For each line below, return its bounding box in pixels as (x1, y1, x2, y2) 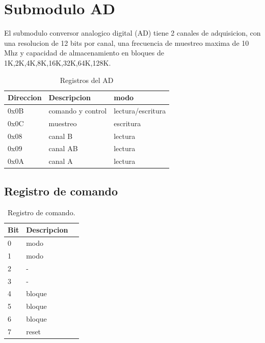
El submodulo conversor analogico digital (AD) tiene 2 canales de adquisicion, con (4, 27, 261, 38)
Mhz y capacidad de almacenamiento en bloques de (4, 47, 164, 58)
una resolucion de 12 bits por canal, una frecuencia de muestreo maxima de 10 (4, 37, 249, 48)
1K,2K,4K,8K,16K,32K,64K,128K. (4, 57, 111, 68)
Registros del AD (60, 74, 114, 85)
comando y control (48, 105, 107, 116)
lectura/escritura (114, 105, 166, 116)
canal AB (48, 143, 78, 154)
